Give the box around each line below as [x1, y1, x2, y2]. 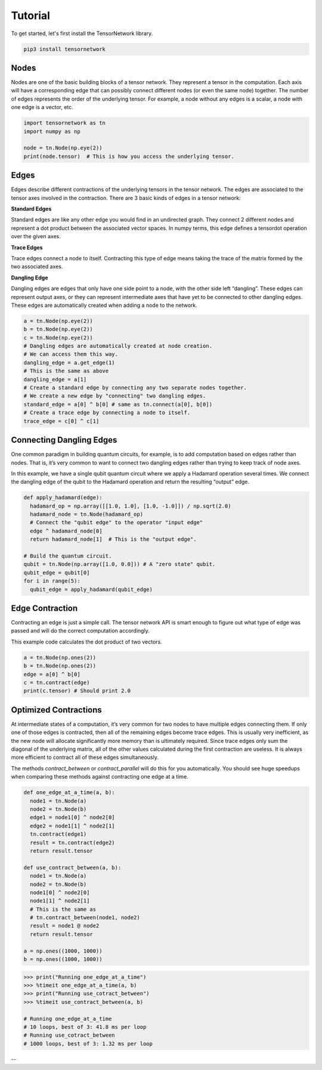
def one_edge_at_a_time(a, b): [23, 789, 116, 796]
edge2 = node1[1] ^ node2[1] [30, 822, 116, 829]
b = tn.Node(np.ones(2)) [23, 662, 97, 670]
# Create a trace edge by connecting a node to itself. [23, 409, 191, 416]
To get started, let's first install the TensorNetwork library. [11, 30, 153, 37]
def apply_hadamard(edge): [23, 494, 103, 501]
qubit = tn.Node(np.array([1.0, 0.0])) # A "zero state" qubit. [23, 561, 216, 568]
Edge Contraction [11, 603, 78, 613]
